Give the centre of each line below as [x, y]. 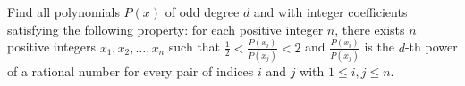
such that [194, 47]
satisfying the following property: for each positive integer [165, 29]
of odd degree [202, 12]
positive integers [51, 47]
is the [379, 47]
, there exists [370, 29]
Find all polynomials [63, 12]
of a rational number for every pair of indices [131, 70]
